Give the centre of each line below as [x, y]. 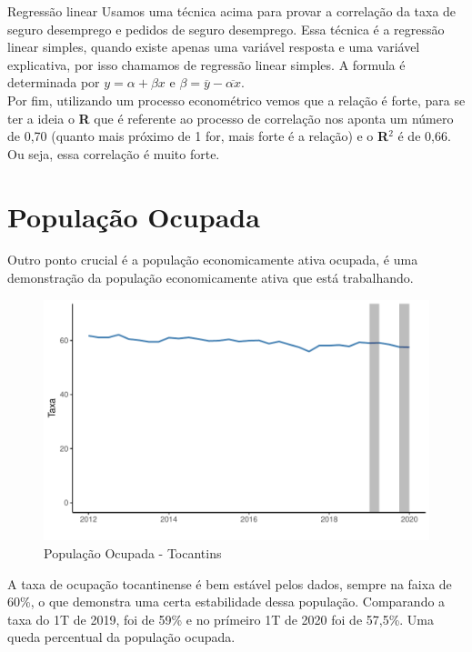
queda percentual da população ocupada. [121, 637]
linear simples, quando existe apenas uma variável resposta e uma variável [214, 47]
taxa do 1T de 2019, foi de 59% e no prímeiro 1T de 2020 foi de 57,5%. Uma [221, 619]
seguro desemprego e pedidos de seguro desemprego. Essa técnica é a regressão [226, 29]
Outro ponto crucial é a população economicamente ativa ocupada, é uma [213, 260]
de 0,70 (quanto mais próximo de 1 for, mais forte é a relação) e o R [198, 136]
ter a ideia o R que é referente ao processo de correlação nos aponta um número [231, 118]
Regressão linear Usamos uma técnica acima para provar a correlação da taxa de [232, 11]
